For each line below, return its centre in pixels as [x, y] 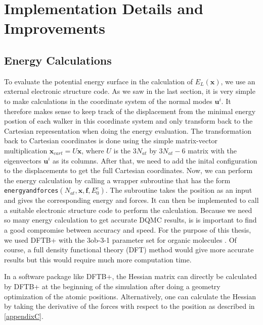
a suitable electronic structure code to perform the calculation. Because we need [128, 210]
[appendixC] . [24, 316]
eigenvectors [23, 160]
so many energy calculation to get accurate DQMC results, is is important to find [130, 220]
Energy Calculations [58, 60]
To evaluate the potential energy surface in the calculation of [99, 81]
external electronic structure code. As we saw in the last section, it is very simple [130, 91]
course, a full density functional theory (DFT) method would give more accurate [129, 250]
